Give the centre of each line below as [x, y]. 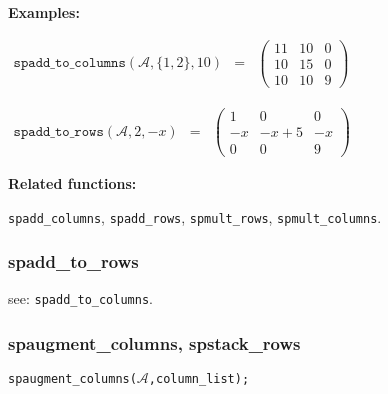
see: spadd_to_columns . [80, 298]
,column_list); [199, 379]
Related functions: [72, 182]
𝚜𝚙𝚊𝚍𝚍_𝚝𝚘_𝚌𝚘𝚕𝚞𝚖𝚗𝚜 [69, 63]
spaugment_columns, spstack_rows [154, 343]
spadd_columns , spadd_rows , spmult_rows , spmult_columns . [195, 216]
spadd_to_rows [73, 261]
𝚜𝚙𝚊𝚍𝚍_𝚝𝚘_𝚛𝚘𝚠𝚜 [58, 131]
